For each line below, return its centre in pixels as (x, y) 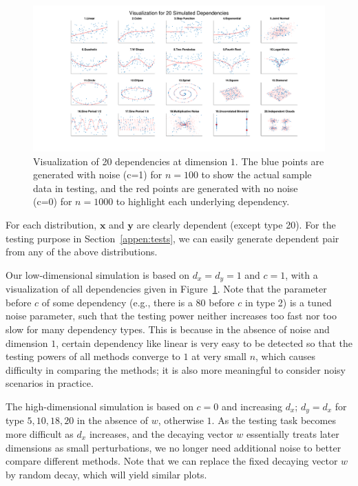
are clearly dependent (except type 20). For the (236, 224)
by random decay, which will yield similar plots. (106, 474)
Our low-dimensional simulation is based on (98, 274)
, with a (302, 274)
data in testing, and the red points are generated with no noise (166, 188)
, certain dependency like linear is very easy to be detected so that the (204, 342)
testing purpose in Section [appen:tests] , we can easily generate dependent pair (172, 238)
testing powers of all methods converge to (93, 356)
